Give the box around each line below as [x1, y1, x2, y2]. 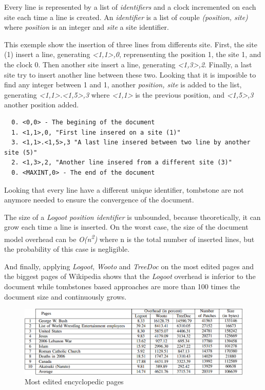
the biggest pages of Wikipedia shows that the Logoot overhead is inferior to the [4, 271, 256, 282]
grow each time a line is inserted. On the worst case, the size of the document [4, 221, 249, 232]
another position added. [4, 99, 79, 110]
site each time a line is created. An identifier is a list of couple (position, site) [4, 11, 248, 22]
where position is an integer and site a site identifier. [4, 22, 169, 32]
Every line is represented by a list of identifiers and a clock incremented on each [4, 2, 256, 12]
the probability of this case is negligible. [4, 244, 130, 254]
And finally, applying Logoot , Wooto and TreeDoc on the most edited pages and [4, 261, 254, 271]
